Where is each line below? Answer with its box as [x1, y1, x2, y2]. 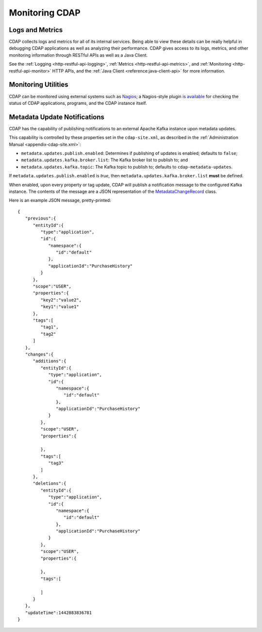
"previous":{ [25, 216, 56, 221]
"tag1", [40, 325, 59, 330]
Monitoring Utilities [9, 81, 69, 89]
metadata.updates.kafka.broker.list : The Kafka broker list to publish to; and [21, 157, 188, 163]
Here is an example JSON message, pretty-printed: [9, 197, 111, 204]
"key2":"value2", [40, 297, 82, 303]
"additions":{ [33, 359, 66, 364]
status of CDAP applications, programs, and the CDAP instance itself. [9, 100, 147, 106]
